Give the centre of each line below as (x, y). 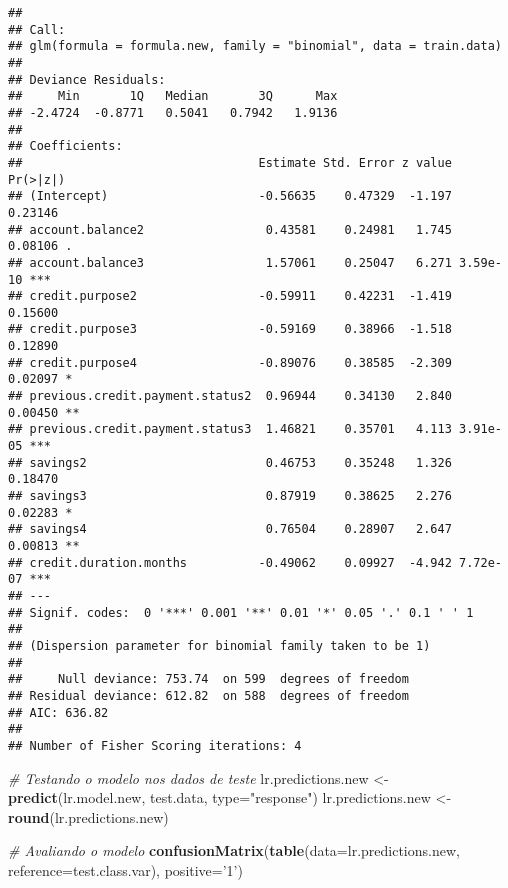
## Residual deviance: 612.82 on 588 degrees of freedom (208, 695)
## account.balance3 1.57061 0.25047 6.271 (230, 262)
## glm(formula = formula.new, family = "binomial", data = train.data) (255, 46)
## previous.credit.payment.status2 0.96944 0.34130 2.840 (230, 396)
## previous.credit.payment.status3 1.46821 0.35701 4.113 (230, 429)
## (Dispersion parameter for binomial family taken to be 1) (219, 645)
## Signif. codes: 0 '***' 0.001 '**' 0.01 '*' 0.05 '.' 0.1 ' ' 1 (241, 612)
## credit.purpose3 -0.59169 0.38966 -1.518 (230, 329)
